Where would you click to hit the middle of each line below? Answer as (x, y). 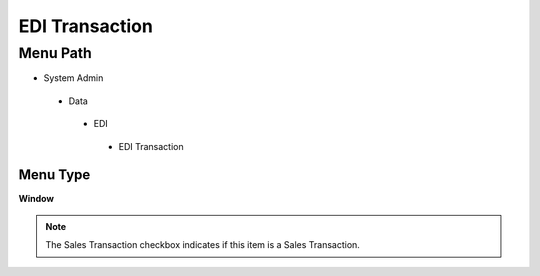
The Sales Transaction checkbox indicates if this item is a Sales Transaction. (202, 245)
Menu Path (55, 53)
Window (36, 199)
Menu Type (54, 175)
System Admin (73, 78)
